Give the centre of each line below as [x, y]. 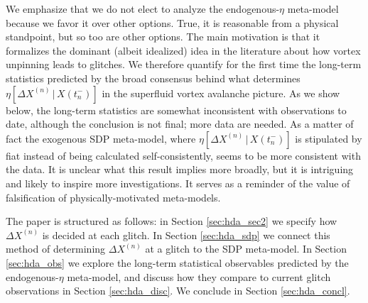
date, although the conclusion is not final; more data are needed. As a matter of [180, 124]
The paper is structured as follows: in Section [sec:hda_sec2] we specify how [172, 221]
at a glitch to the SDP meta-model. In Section [246, 249]
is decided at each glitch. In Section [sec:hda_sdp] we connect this [186, 235]
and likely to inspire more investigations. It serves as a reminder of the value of [178, 183]
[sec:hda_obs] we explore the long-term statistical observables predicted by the [177, 262]
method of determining [56, 249]
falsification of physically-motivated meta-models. [113, 197]
